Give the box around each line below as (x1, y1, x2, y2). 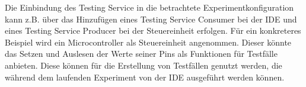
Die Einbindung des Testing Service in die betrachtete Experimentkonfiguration (5, 1, 294, 13)
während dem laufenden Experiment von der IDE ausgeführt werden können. (5, 70, 285, 83)
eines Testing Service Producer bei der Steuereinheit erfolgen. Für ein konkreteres (5, 24, 301, 37)
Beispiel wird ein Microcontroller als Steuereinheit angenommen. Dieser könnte (5, 36, 292, 48)
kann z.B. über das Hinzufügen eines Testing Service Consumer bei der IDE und (5, 12, 297, 25)
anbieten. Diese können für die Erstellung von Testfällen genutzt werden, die (5, 59, 282, 71)
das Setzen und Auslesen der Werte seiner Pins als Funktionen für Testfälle (5, 47, 278, 60)
